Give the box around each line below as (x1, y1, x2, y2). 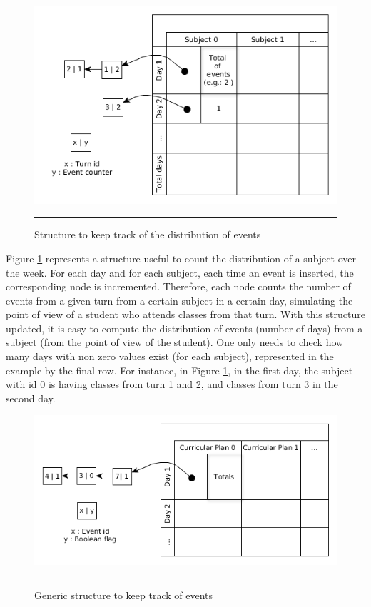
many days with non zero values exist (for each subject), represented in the (6, 349, 334, 364)
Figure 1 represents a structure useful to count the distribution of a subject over (6, 250, 356, 265)
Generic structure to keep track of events (34, 588, 213, 603)
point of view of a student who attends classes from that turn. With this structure (6, 307, 365, 322)
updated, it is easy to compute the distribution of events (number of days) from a (6, 320, 363, 335)
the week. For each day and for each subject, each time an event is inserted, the (6, 265, 354, 280)
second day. (6, 390, 56, 405)
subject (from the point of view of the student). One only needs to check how (6, 335, 344, 350)
